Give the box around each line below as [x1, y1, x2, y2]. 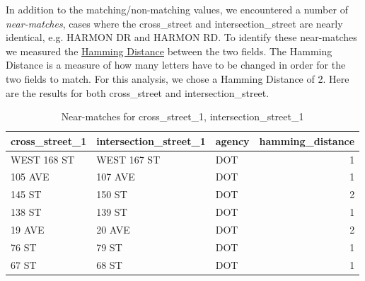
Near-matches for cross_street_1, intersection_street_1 [61, 109, 304, 124]
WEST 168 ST [11, 151, 75, 166]
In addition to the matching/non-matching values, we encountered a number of [6, 2, 348, 16]
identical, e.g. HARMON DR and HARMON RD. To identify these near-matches [6, 30, 357, 45]
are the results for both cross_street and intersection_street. [6, 85, 270, 100]
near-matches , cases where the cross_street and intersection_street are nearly [6, 16, 343, 30]
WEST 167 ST [96, 151, 161, 166]
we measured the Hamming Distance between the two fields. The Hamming [6, 43, 332, 58]
